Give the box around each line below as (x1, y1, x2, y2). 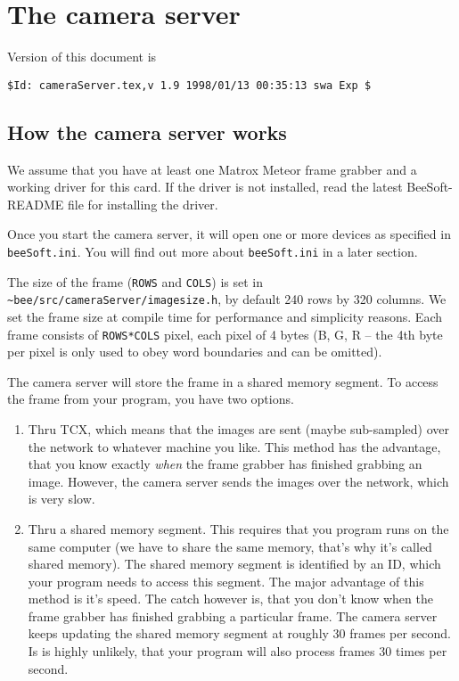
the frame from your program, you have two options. (7, 390, 294, 408)
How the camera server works (7, 118, 287, 145)
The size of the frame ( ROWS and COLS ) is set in (7, 272, 263, 291)
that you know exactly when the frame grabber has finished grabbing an (28, 455, 422, 473)
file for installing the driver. (68, 194, 218, 213)
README (7, 194, 64, 213)
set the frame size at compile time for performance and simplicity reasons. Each (7, 307, 442, 325)
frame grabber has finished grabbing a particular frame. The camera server (28, 606, 438, 625)
